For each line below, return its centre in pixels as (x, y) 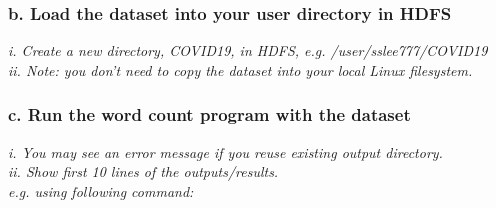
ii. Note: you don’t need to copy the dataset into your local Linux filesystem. (240, 69)
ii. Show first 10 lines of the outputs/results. (143, 171)
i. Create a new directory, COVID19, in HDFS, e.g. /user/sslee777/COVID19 (248, 50)
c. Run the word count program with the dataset (209, 114)
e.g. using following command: (101, 190)
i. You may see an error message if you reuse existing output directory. (225, 151)
